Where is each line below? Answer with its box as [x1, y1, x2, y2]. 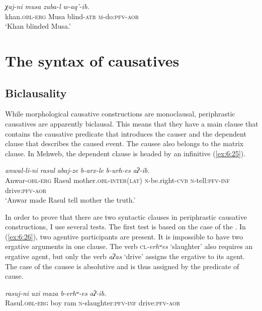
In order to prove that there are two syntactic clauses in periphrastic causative [5, 211, 247, 222]
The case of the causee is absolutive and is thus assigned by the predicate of [5, 261, 239, 271]
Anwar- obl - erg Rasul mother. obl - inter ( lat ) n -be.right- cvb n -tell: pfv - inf [5, 174, 230, 185]
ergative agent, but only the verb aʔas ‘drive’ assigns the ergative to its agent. [5, 251, 245, 262]
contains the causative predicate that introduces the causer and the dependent [5, 128, 246, 139]
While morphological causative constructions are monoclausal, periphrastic [5, 108, 235, 119]
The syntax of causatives [5, 50, 180, 71]
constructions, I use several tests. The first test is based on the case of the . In [5, 221, 246, 232]
